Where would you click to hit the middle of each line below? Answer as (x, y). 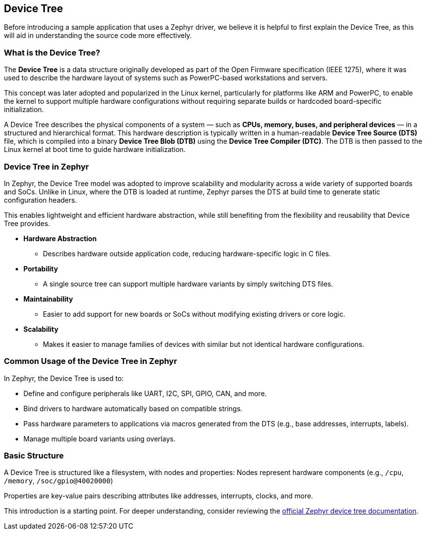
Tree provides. (27, 223)
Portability (41, 268)
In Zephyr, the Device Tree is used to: (64, 378)
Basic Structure (34, 456)
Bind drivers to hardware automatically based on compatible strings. (133, 408)
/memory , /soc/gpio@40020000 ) (58, 481)
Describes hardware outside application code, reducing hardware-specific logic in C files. (187, 253)
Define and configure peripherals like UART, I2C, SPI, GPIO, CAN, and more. (145, 393)
